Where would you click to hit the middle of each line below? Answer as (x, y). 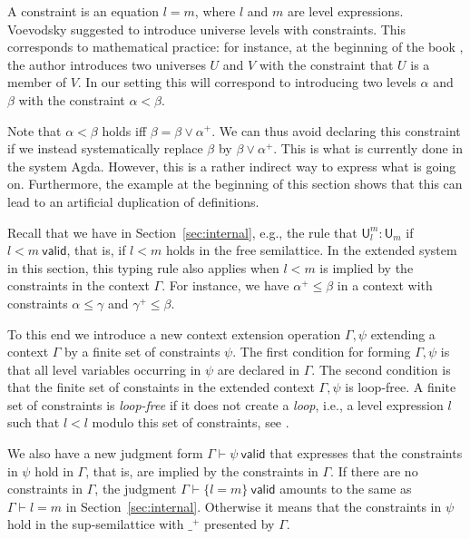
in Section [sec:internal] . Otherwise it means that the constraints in (254, 506)
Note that (34, 130)
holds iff (124, 130)
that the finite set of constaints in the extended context (161, 387)
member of (37, 82)
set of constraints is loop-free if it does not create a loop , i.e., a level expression (225, 404)
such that (34, 422)
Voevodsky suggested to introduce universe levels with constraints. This (207, 29)
